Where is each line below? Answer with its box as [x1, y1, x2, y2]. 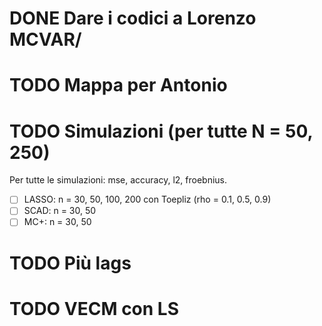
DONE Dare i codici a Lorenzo [9, 7, 257, 30]
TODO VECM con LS [9, 297, 180, 320]
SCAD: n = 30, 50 [23, 205, 97, 217]
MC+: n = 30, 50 [23, 216, 92, 228]
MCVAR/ [9, 28, 82, 51]
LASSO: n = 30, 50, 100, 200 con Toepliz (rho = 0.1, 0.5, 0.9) [23, 193, 272, 206]
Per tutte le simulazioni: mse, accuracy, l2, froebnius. [9, 174, 228, 186]
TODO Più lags [9, 252, 132, 274]
